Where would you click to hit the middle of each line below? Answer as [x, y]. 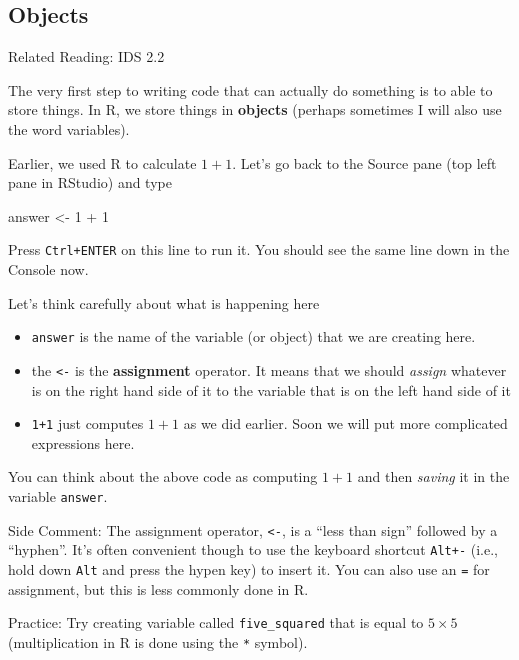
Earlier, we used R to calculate [102, 162]
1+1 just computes [87, 423]
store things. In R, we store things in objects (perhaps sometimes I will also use [255, 109]
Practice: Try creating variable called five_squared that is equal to [216, 622]
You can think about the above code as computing [163, 476]
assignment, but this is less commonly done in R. [158, 588]
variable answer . [58, 495]
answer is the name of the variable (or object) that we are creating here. [253, 336]
